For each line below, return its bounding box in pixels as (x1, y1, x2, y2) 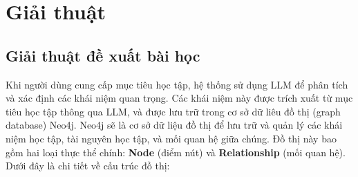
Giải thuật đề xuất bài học (6, 44, 200, 66)
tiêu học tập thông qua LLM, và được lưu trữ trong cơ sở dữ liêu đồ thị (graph (6, 104, 341, 118)
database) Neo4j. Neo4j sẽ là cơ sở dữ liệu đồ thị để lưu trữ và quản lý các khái (6, 118, 343, 132)
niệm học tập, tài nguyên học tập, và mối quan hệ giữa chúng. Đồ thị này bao (6, 131, 337, 145)
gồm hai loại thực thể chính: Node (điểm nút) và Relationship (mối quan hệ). (6, 145, 346, 159)
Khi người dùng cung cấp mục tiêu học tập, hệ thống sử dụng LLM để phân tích (6, 77, 348, 91)
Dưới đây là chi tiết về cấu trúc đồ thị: (6, 158, 170, 173)
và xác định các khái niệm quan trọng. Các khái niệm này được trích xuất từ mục (6, 91, 353, 105)
